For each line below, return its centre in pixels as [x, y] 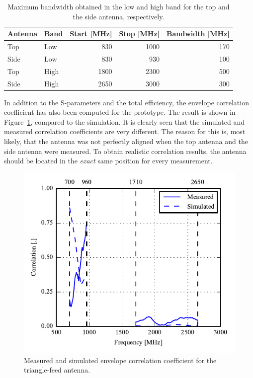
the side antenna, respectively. [119, 16]
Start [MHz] [91, 34]
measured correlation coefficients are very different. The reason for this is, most [125, 131]
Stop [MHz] [139, 34]
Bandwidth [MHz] [198, 34]
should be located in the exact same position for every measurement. [108, 161]
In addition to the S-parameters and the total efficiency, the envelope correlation [126, 102]
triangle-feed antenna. [57, 370]
